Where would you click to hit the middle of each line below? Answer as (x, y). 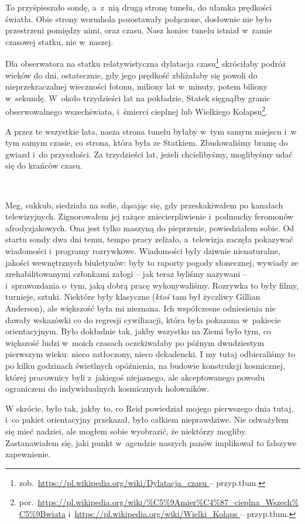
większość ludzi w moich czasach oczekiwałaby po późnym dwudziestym (135, 342)
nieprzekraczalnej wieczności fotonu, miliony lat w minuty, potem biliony (136, 86)
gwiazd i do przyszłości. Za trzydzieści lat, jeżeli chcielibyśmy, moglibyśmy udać (149, 154)
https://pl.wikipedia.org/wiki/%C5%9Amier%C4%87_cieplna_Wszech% (168, 502)
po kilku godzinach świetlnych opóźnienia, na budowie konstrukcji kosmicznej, (145, 365)
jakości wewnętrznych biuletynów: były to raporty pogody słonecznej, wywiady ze (152, 262)
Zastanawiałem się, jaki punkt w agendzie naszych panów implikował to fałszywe (151, 442)
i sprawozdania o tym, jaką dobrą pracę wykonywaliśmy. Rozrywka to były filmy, (152, 285)
